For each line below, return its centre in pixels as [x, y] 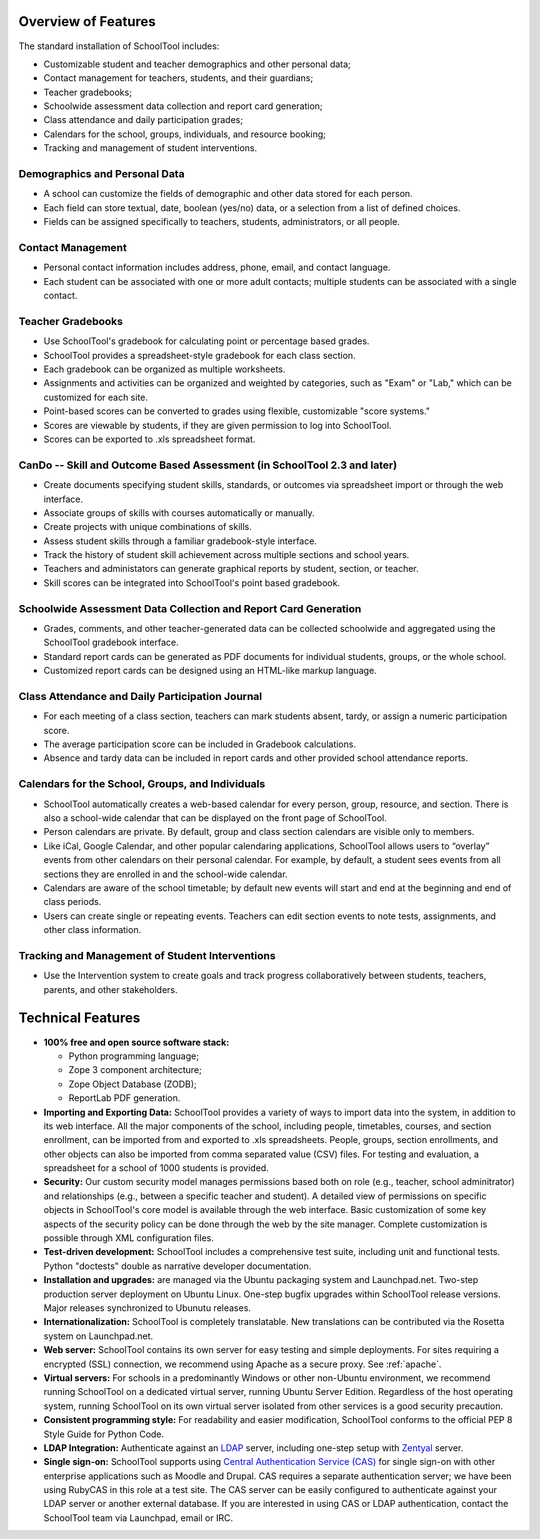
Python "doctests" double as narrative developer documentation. [177, 1266]
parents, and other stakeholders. [111, 989]
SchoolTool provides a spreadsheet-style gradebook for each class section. [199, 355]
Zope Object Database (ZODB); [132, 1084]
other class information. [92, 930]
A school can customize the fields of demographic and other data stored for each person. [228, 194]
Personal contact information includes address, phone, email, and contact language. [217, 267]
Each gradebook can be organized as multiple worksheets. [164, 369]
